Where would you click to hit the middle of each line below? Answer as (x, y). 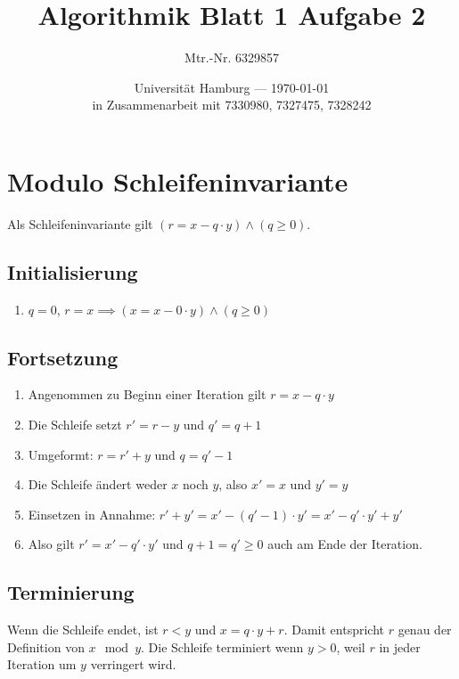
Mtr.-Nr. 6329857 (232, 57)
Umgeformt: (61, 454)
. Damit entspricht (334, 630)
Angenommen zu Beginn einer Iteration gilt (147, 394)
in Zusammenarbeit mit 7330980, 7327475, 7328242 (232, 105)
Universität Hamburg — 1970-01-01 (232, 87)
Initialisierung (73, 271)
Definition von (46, 646)
